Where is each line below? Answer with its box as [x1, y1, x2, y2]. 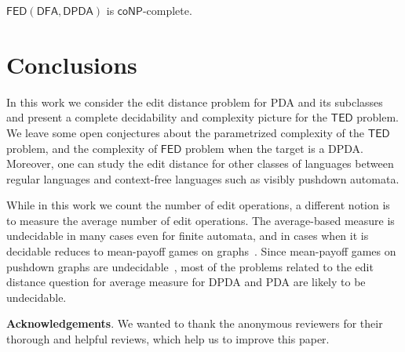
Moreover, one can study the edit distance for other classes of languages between [6, 155, 394, 172]
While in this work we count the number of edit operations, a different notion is [6, 197, 390, 213]
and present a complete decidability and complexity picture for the [6, 109, 327, 125]
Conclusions [6, 48, 137, 80]
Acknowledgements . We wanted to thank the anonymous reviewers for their [6, 315, 383, 332]
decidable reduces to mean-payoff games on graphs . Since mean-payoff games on [6, 243, 396, 259]
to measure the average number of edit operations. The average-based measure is [6, 212, 395, 228]
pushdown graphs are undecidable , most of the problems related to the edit [6, 258, 374, 274]
